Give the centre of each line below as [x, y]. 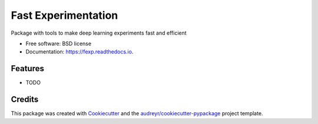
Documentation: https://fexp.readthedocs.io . [79, 52]
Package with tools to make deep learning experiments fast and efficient [99, 33]
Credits [25, 100]
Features [27, 68]
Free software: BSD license [58, 43]
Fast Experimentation [64, 15]
